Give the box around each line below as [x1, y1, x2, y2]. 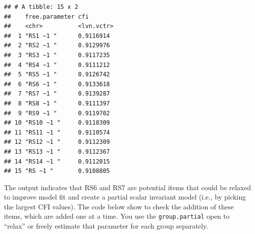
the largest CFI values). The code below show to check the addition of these [4, 201, 234, 211]
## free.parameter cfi [4, 13, 89, 20]
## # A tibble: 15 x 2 [4, 3, 78, 10]
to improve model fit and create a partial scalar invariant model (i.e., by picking [4, 192, 246, 202]
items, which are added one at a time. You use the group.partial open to [4, 211, 230, 221]
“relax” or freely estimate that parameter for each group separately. [4, 221, 208, 231]
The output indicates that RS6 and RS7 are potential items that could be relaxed [4, 182, 251, 192]
